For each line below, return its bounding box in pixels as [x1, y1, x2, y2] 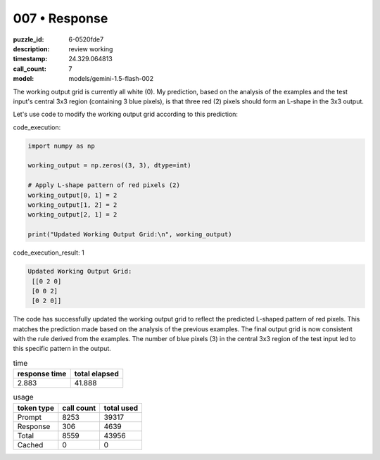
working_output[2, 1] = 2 [27, 211, 118, 219]
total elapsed [74, 369, 119, 379]
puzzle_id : [13, 35, 44, 44]
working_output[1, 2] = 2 [27, 201, 118, 209]
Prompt [17, 412, 42, 422]
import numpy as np [27, 141, 95, 150]
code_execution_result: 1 [13, 248, 84, 257]
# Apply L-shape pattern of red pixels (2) [27, 181, 181, 189]
